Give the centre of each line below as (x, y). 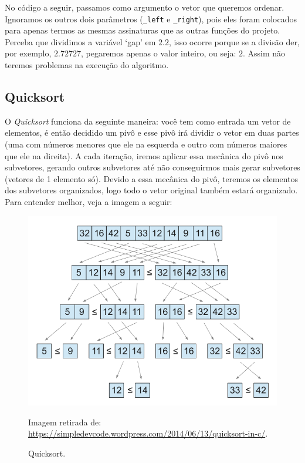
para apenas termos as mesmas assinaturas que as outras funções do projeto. (143, 30)
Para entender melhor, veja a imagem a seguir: (89, 201)
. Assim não (264, 53)
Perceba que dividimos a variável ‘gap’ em (80, 41)
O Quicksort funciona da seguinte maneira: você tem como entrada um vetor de (148, 121)
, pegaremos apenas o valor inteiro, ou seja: (158, 53)
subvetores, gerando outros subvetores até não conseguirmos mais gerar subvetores (152, 167)
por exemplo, (28, 53)
